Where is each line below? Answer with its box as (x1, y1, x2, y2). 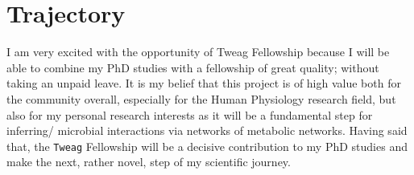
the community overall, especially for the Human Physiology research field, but (6, 90, 396, 107)
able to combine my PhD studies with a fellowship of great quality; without (6, 59, 379, 75)
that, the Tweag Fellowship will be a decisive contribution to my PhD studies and (6, 137, 408, 154)
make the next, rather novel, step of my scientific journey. (6, 153, 291, 170)
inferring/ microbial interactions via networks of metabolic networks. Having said (6, 122, 408, 139)
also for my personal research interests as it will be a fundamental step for (6, 106, 373, 123)
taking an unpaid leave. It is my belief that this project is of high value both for (6, 75, 401, 92)
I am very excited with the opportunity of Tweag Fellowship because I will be (6, 43, 390, 60)
